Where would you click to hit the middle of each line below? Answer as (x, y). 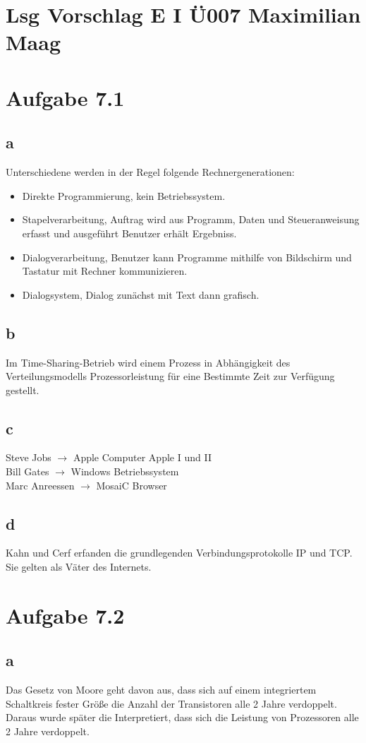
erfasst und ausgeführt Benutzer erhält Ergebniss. (129, 233)
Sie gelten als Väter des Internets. (79, 567)
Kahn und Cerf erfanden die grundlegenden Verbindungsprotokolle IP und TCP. (179, 553)
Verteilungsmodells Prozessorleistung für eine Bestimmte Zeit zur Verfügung (170, 376)
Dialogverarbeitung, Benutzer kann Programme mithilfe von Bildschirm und (187, 257)
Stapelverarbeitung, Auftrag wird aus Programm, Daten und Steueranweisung (191, 219)
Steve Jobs (29, 457)
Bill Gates (28, 471)
